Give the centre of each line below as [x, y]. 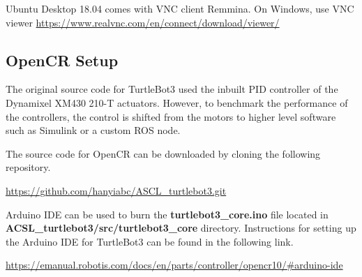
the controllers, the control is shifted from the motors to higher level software [171, 116]
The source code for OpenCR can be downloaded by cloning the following [163, 153]
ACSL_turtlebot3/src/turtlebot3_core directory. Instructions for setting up [181, 228]
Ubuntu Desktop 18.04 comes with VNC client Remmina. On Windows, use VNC [180, 8]
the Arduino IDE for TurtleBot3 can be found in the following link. [150, 241]
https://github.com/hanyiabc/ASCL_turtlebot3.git [116, 190]
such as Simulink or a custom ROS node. [93, 130]
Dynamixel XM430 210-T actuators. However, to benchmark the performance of [177, 102]
